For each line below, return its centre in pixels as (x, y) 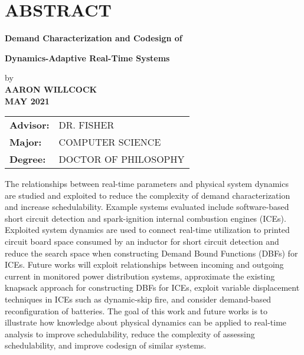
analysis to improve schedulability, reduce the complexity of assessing (130, 333)
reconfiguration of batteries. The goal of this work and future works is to (136, 310)
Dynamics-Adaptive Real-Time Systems (87, 57)
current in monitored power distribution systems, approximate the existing (140, 276)
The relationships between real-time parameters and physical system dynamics (147, 184)
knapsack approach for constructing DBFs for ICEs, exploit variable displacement (152, 287)
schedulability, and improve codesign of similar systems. (106, 345)
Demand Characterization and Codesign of (94, 38)
